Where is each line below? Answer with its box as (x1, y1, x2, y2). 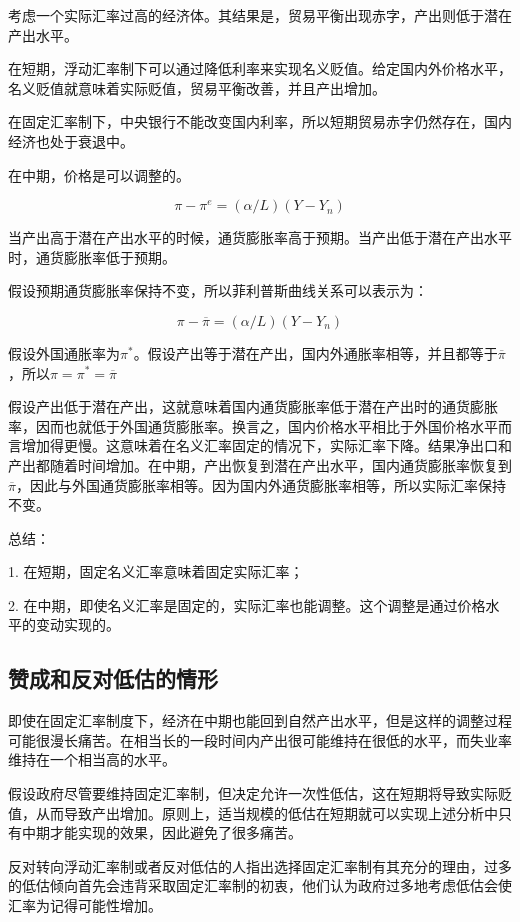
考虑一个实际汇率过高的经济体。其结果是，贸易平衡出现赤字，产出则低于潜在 (8, 5, 512, 25)
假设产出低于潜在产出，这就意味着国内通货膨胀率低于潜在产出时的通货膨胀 (8, 396, 498, 417)
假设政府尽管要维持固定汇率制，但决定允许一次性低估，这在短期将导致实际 (8, 783, 498, 804)
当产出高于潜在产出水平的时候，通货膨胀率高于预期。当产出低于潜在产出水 (8, 227, 498, 248)
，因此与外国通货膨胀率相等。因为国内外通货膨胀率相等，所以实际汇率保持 (15, 474, 506, 495)
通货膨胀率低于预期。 (35, 246, 176, 267)
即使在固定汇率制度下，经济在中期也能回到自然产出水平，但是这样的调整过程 (8, 710, 512, 731)
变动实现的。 (35, 614, 120, 635)
